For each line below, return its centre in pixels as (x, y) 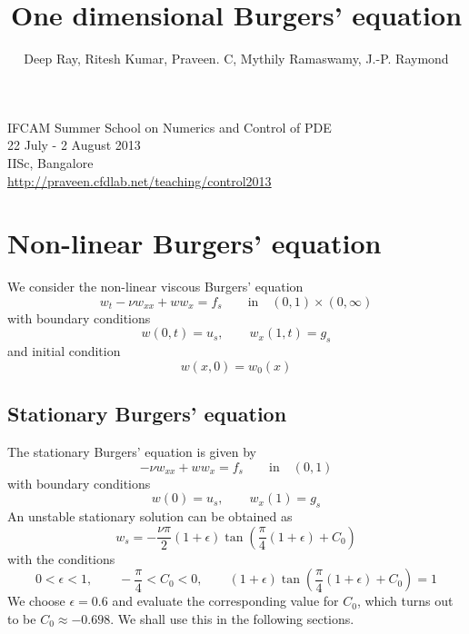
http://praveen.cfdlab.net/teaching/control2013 (140, 180)
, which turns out (405, 601)
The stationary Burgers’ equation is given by (132, 451)
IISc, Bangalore (50, 162)
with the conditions (61, 558)
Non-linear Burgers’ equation (195, 243)
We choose (36, 601)
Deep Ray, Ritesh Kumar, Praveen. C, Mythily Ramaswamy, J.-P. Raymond (236, 59)
